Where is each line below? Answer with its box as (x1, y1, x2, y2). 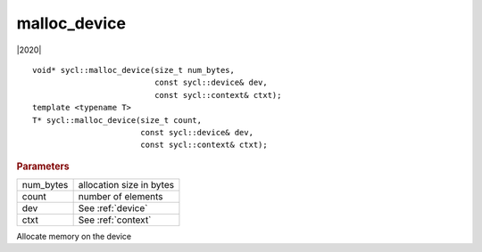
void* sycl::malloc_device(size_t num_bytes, (32, 65, 236, 75)
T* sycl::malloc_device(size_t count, (32, 115, 203, 125)
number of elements (78, 190, 163, 202)
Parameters (16, 160, 71, 173)
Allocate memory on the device (16, 231, 132, 241)
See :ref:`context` (78, 214, 152, 226)
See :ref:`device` (78, 201, 148, 214)
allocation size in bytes (78, 178, 174, 191)
